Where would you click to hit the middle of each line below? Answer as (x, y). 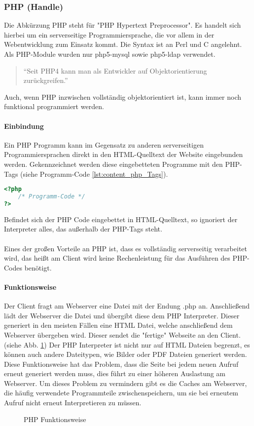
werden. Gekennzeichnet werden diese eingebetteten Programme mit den (113, 164)
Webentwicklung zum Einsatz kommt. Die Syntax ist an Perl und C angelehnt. (123, 44)
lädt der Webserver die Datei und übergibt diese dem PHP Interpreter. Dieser (122, 315)
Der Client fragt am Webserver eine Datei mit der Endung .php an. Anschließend (127, 306)
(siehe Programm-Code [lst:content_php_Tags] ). (94, 174)
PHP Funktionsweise (55, 419)
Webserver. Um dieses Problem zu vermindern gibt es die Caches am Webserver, (126, 383)
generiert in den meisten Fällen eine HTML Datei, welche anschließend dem (118, 325)
